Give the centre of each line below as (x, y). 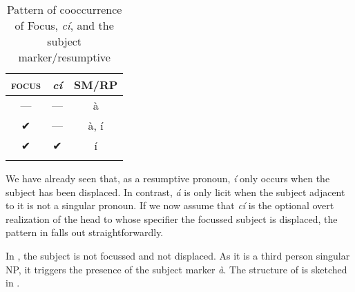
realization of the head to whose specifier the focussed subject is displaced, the (172, 218)
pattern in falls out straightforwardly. (85, 232)
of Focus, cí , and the (64, 25)
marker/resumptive (64, 57)
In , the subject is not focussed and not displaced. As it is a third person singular (178, 255)
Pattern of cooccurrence (64, 9)
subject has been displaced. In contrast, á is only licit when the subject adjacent (175, 192)
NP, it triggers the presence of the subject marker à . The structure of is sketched (176, 269)
